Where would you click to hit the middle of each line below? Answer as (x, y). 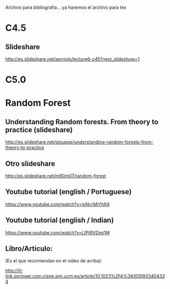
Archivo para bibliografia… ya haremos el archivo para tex (66, 7)
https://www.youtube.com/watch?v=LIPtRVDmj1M (58, 232)
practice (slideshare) (39, 130)
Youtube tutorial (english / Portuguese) (68, 192)
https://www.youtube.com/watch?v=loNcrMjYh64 (58, 204)
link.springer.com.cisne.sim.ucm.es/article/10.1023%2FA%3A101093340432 (85, 276)
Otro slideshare (30, 164)
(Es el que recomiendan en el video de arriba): (54, 261)
